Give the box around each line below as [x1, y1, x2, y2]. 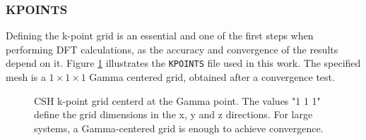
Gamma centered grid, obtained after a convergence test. [89, 70, 335, 84]
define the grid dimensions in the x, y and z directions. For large [34, 107, 313, 122]
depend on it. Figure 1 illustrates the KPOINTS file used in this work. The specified [6, 56, 361, 70]
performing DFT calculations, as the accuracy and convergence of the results [6, 42, 338, 56]
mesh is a [6, 70, 46, 84]
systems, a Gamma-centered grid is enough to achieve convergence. [34, 120, 324, 135]
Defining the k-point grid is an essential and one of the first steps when [6, 28, 314, 43]
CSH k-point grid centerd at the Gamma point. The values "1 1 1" [34, 93, 321, 108]
